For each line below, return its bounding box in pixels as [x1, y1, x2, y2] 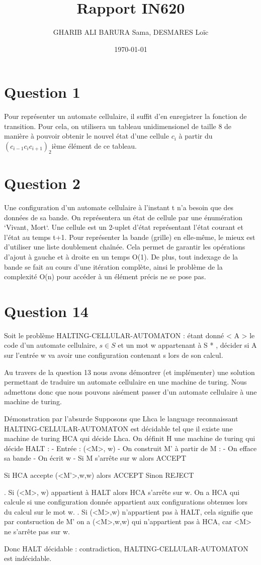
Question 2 [4, 173, 80, 194]
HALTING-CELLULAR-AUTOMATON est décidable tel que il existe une [4, 423, 233, 433]
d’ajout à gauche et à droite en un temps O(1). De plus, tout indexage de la [4, 251, 238, 262]
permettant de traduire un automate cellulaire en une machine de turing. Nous [4, 376, 247, 387]
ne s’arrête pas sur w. [4, 526, 70, 536]
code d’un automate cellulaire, [4, 340, 97, 350]
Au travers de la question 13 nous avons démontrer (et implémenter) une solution [4, 366, 255, 377]
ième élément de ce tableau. [51, 141, 137, 151]
